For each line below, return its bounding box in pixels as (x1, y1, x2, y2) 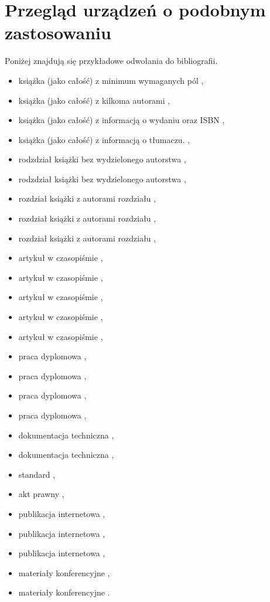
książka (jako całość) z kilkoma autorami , (18, 94, 170, 106)
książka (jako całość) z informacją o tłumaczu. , (18, 133, 190, 145)
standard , (18, 468, 56, 480)
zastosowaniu (5, 21, 111, 45)
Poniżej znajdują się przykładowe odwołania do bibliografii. (5, 55, 218, 67)
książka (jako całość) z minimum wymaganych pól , (18, 74, 204, 86)
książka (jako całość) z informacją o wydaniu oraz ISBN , (18, 114, 225, 126)
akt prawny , (18, 488, 64, 500)
